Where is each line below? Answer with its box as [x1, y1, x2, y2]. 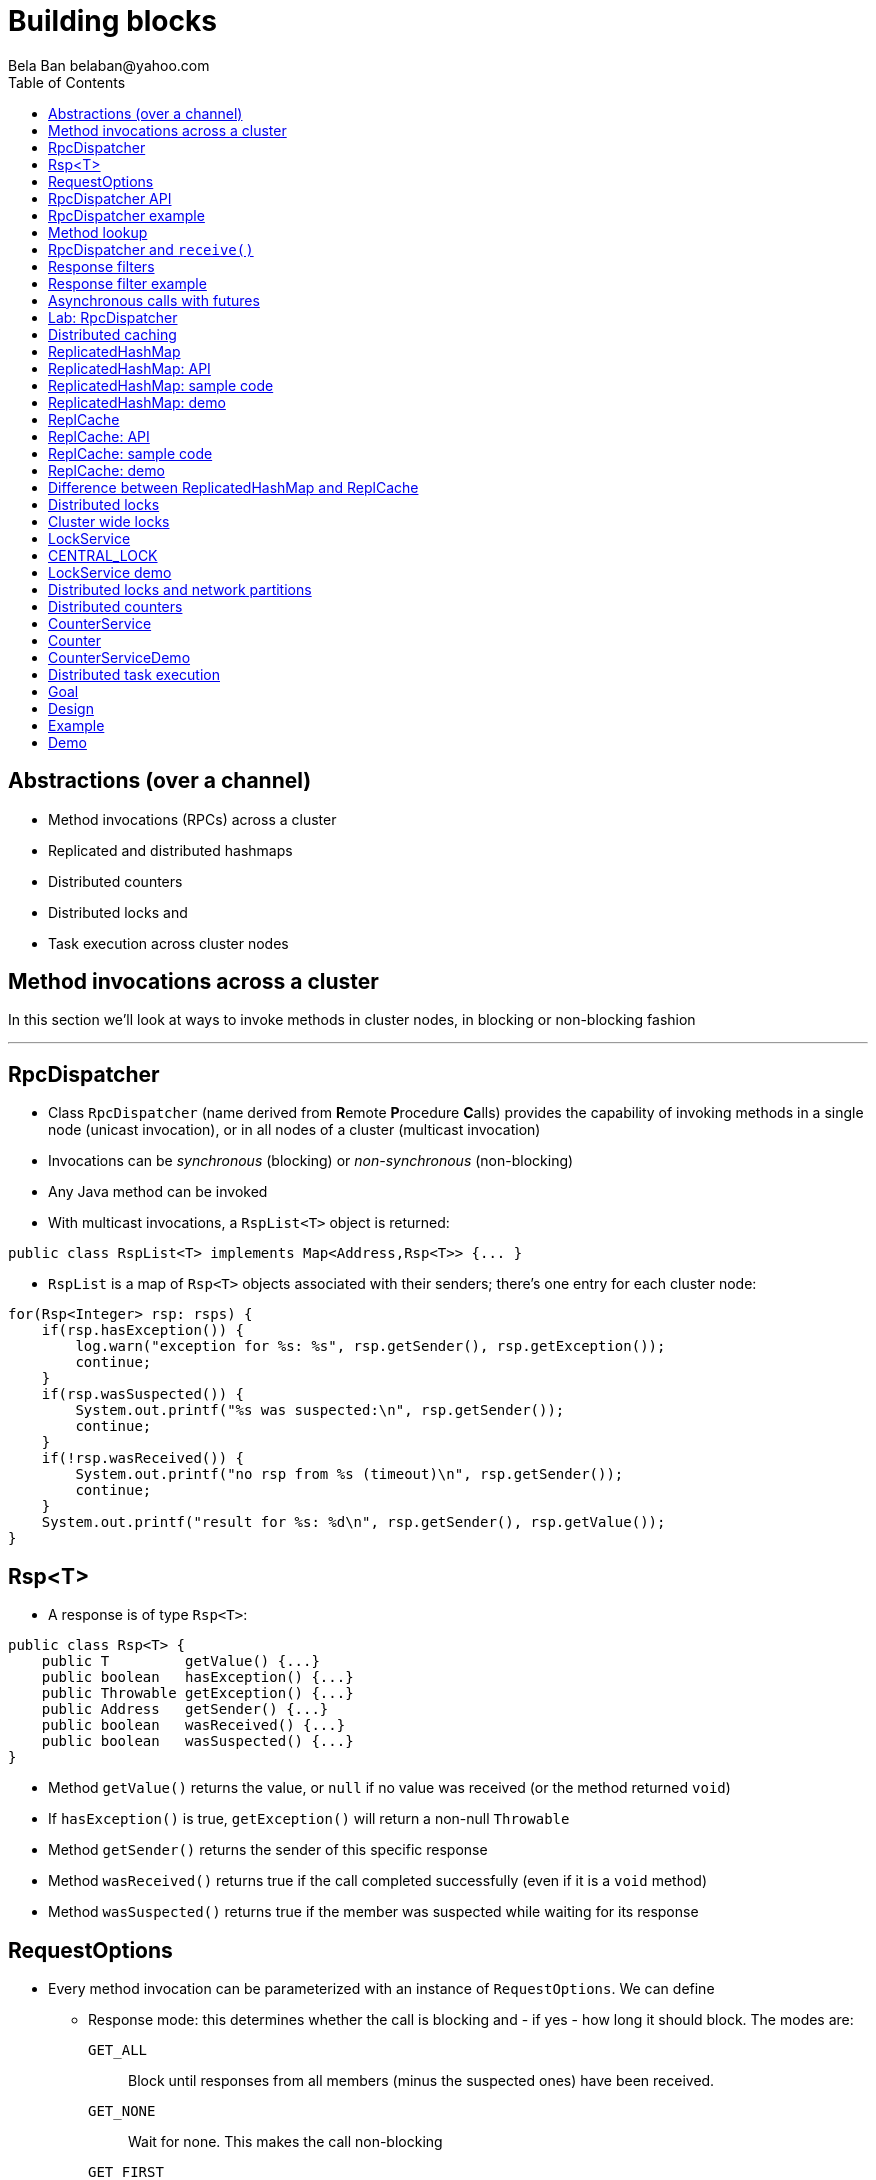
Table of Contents [8, 73, 126, 91]
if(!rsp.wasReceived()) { [41, 1450, 245, 1467]
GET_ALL [88, 2041, 148, 2058]
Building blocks [8, 4, 217, 38]
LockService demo [48, 563, 172, 581]
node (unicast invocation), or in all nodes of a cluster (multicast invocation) [48, 1121, 541, 1139]
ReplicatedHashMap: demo [48, 393, 226, 411]
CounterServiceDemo [48, 648, 191, 666]
